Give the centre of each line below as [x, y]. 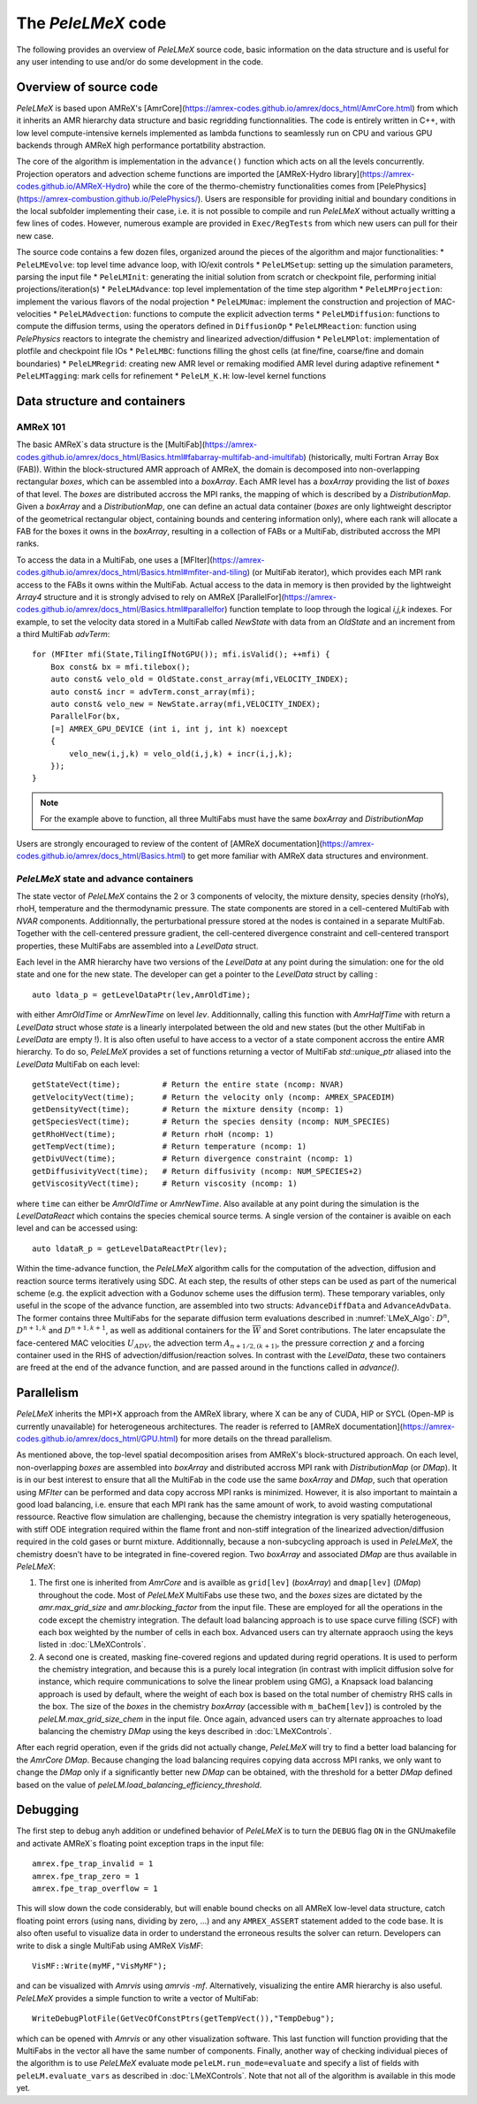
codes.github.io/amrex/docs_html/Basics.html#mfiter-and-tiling [132, 572]
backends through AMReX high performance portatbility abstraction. [141, 145]
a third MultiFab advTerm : [63, 634]
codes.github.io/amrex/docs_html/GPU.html [96, 1439]
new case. [35, 235]
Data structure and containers [101, 401]
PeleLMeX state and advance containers [105, 879]
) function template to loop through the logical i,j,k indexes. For [338, 610]
